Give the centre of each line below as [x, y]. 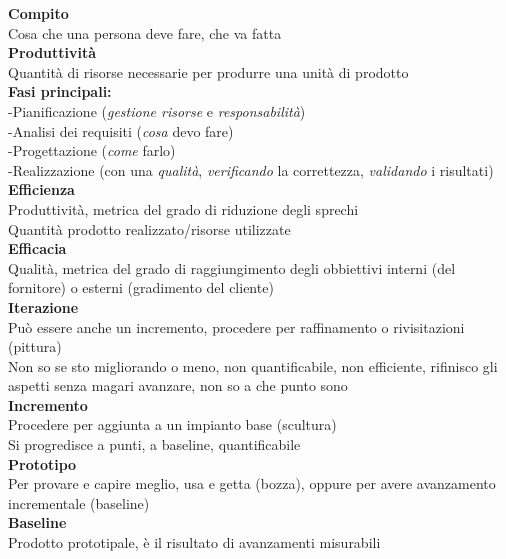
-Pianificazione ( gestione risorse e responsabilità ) [157, 110]
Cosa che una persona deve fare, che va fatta [145, 32]
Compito [38, 13]
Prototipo [42, 463]
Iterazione [43, 306]
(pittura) [35, 346]
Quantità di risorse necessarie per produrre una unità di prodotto [208, 71]
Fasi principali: [60, 91]
